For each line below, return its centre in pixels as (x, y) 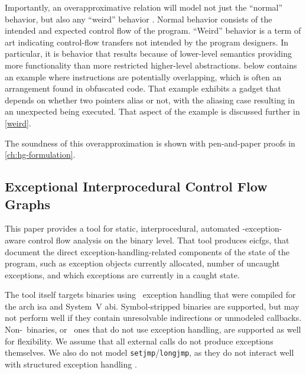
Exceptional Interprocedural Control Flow (136, 186)
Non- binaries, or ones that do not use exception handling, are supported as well (153, 329)
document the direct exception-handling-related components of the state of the (147, 251)
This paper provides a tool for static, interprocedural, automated (122, 228)
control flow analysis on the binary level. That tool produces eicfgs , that (159, 240)
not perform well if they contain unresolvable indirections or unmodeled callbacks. (153, 318)
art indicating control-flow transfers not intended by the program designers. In (147, 42)
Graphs (28, 204)
